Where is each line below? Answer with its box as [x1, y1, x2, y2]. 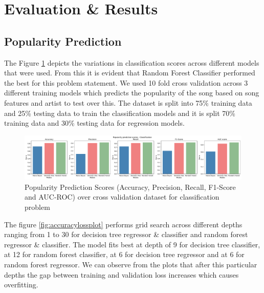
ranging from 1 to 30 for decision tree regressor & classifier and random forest [4, 229, 248, 240]
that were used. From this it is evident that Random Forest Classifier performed [4, 67, 255, 78]
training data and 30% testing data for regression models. [4, 118, 185, 128]
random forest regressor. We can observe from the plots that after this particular [4, 259, 257, 270]
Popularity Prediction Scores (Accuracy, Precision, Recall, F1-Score [25, 181, 236, 192]
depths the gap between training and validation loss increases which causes [4, 269, 239, 280]
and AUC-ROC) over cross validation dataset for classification [25, 191, 219, 202]
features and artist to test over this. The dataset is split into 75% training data [4, 97, 252, 108]
